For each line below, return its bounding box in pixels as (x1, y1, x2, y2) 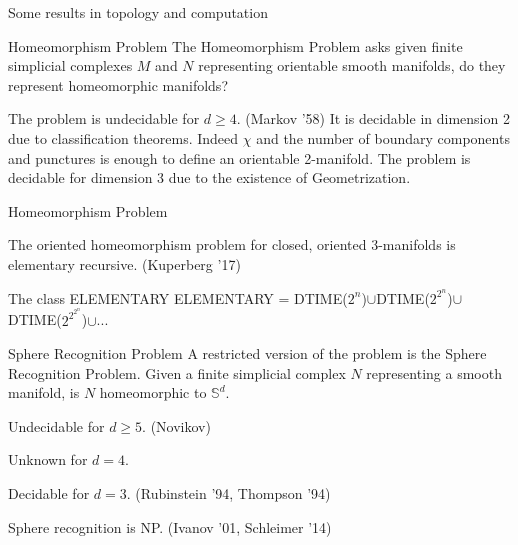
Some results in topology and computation (8, 2, 268, 22)
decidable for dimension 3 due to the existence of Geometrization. (8, 167, 411, 188)
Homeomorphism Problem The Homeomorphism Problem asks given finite (8, 35, 463, 56)
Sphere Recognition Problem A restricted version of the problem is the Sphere (8, 343, 487, 364)
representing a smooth (366, 362, 502, 383)
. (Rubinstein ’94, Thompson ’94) (126, 483, 331, 504)
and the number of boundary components (256, 127, 510, 148)
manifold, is (8, 382, 80, 403)
